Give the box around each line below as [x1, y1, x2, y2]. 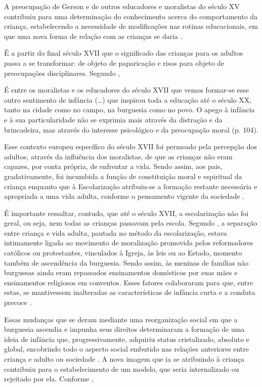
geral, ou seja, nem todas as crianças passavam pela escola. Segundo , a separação [4, 218, 257, 228]
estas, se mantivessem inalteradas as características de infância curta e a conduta [4, 287, 255, 297]
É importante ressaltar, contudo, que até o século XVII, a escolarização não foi [4, 207, 248, 218]
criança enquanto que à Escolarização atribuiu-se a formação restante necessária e [4, 181, 257, 191]
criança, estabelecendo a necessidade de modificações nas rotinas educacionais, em [4, 21, 258, 31]
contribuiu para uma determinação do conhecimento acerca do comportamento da [4, 11, 258, 21]
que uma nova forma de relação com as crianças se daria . [4, 30, 183, 41]
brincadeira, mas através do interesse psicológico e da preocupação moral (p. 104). [4, 124, 258, 135]
